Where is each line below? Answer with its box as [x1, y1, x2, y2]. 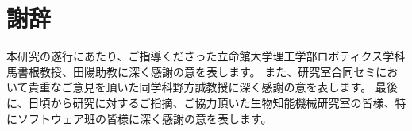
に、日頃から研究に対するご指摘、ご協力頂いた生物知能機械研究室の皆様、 [6, 94, 395, 110]
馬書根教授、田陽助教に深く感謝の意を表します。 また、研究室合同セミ [6, 63, 376, 79]
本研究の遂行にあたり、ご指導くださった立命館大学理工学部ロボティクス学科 [6, 48, 406, 64]
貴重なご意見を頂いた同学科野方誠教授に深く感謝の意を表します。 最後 [28, 79, 398, 95]
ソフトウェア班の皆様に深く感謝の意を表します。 [17, 110, 272, 126]
